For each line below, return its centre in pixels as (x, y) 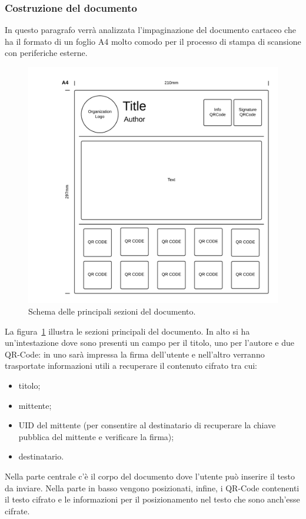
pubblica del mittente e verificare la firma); (96, 436)
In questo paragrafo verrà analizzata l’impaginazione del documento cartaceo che (150, 30)
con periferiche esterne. (46, 53)
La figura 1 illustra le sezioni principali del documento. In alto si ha (127, 331)
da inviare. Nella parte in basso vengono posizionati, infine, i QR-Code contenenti (152, 487)
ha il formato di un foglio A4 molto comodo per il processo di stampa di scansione (153, 41)
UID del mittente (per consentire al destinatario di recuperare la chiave (147, 425)
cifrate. (17, 510)
